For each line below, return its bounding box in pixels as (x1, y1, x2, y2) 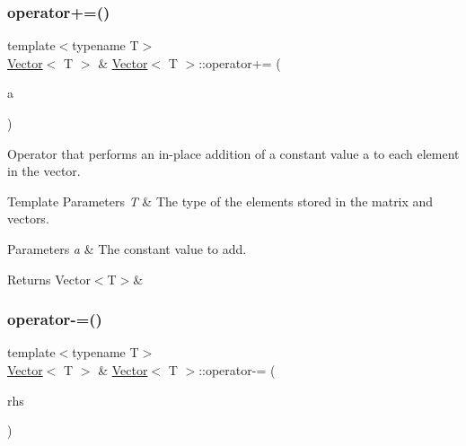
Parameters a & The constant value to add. (7, 239, 247, 258)
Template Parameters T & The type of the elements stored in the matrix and (7, 191, 434, 210)
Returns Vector (7, 269, 91, 288)
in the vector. (7, 162, 81, 180)
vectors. (7, 209, 49, 228)
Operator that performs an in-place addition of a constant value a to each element (7, 144, 460, 162)
